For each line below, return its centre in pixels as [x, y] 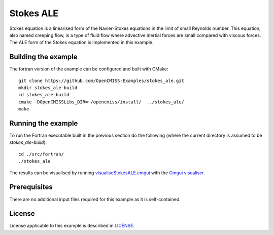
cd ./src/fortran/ [41, 154]
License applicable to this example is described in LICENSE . [72, 226]
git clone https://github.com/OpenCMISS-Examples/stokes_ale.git [101, 81]
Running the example [44, 123]
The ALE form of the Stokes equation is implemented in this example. [82, 43]
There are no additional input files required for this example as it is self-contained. [95, 199]
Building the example [43, 57]
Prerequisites [31, 187]
